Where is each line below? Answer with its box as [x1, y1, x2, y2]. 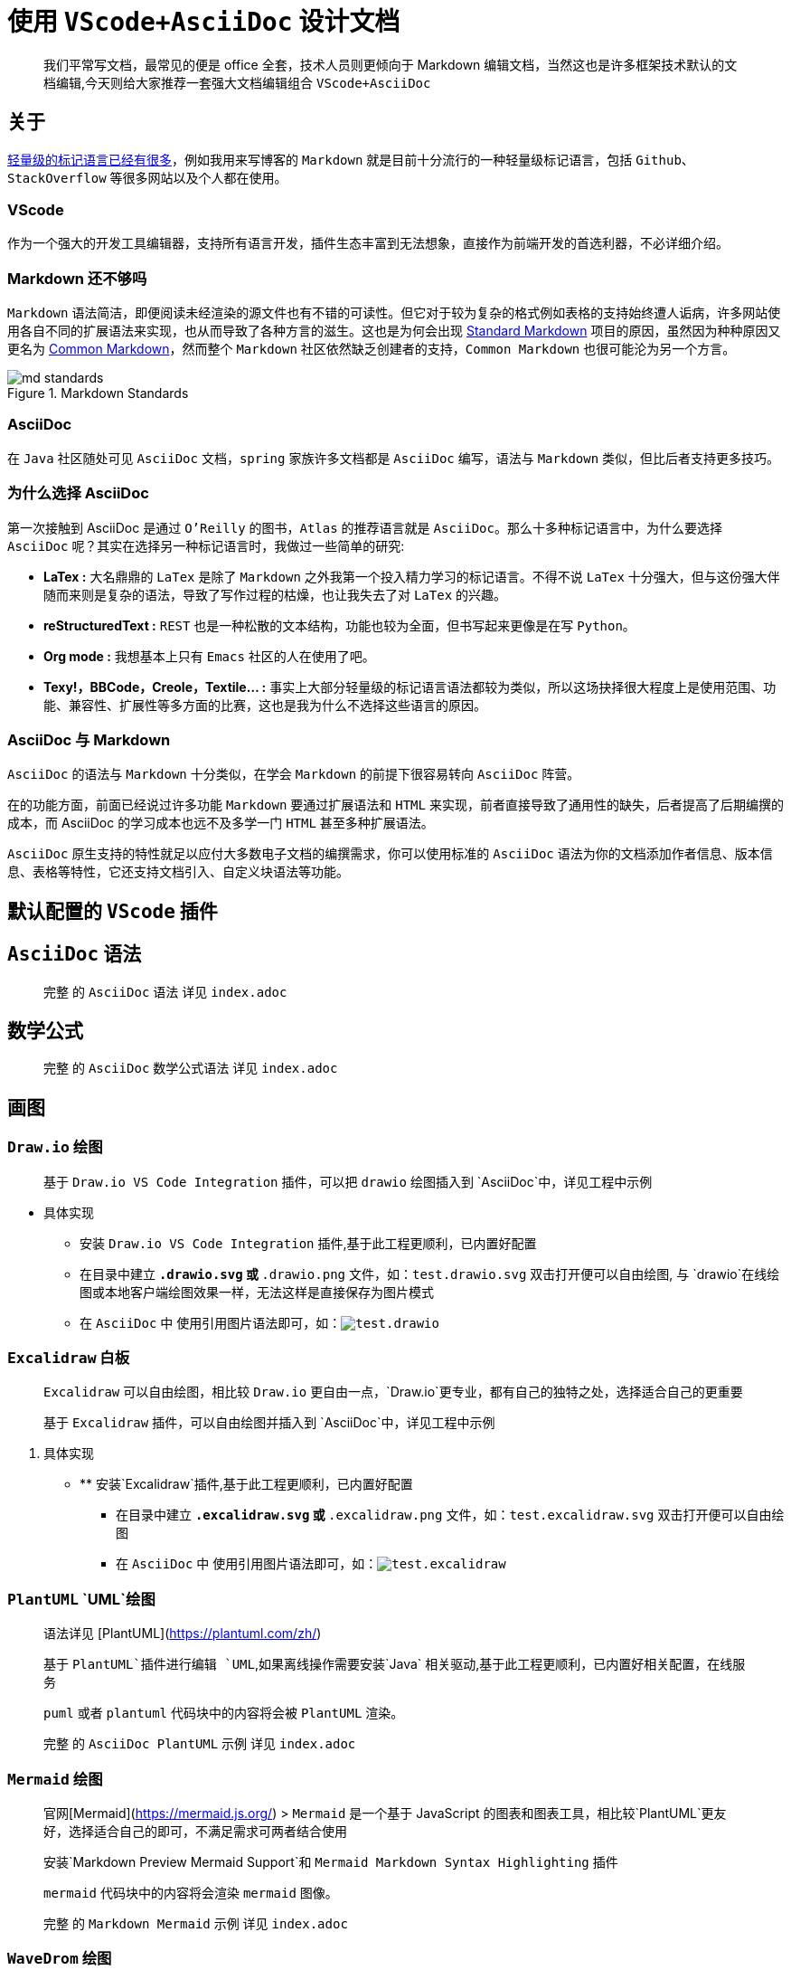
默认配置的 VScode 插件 [7, 899, 218, 923]
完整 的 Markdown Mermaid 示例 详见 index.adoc [43, 1915, 348, 1931]
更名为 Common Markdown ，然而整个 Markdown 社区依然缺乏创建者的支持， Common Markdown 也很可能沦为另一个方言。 [7, 341, 736, 357]
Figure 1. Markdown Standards [7, 385, 189, 402]
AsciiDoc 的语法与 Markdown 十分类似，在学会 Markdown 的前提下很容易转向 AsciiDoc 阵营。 [7, 766, 580, 782]
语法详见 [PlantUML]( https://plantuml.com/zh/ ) [43, 1625, 322, 1642]
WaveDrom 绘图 [7, 1949, 112, 1968]
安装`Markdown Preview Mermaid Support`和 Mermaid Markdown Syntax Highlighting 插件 [43, 1853, 618, 1870]
